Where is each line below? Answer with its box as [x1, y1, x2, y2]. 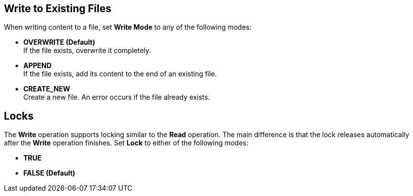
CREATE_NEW [23, 85, 70, 93]
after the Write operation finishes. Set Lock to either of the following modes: [4, 139, 249, 147]
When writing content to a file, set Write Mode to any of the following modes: [4, 23, 251, 32]
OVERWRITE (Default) [23, 38, 95, 47]
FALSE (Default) [23, 169, 75, 178]
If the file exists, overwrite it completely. [23, 46, 151, 55]
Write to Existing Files [4, 2, 111, 15]
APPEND [23, 61, 52, 70]
